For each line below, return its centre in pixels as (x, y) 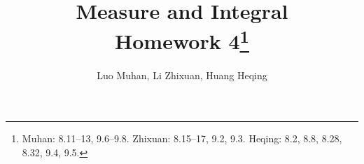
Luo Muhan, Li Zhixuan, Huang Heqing (182, 75)
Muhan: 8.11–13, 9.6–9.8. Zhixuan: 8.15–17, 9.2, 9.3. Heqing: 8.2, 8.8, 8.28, (182, 138)
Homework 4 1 (182, 40)
